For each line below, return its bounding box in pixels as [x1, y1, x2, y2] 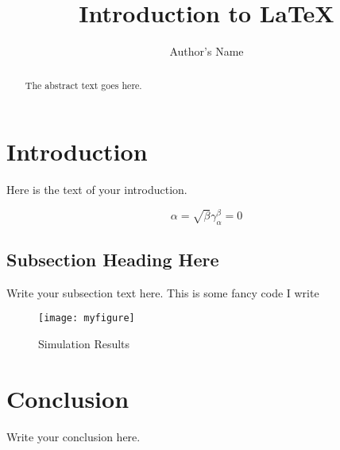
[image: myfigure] [38, 312, 135, 324]
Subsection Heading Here [6, 247, 219, 272]
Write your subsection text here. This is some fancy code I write [6, 284, 319, 301]
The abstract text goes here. [25, 78, 142, 91]
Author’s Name [169, 43, 244, 60]
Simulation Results [38, 336, 130, 352]
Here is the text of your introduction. [6, 181, 187, 198]
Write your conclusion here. [6, 428, 141, 444]
